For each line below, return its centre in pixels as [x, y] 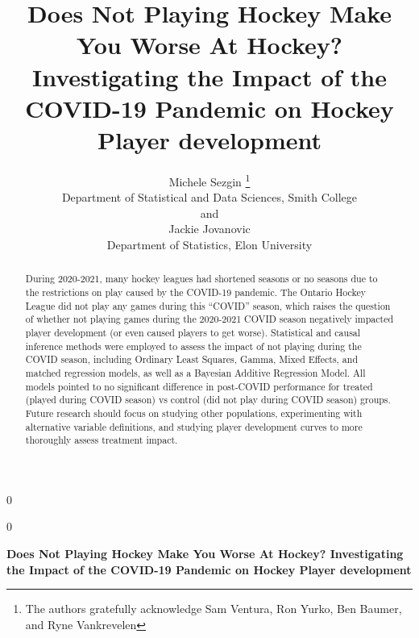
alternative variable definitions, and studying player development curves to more [194, 426]
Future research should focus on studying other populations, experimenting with [194, 413]
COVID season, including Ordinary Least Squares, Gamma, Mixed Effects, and [192, 359]
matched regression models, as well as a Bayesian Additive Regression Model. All [195, 372]
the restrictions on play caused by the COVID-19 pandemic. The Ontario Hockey [196, 292]
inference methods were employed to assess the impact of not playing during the [193, 346]
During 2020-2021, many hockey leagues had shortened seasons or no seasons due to [201, 279]
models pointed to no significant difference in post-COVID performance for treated [199, 386]
